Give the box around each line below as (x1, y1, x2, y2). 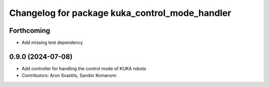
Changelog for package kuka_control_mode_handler (9, 7, 232, 18)
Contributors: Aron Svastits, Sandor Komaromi (21, 73, 117, 79)
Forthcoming (9, 26, 50, 35)
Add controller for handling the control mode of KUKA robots (21, 65, 146, 72)
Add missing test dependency (21, 40, 83, 46)
